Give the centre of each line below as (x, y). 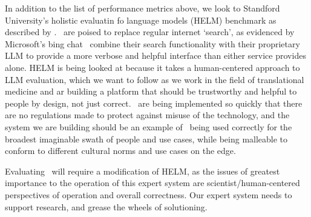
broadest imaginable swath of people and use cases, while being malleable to (146, 139)
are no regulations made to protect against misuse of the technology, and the (147, 115)
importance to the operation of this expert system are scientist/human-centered (152, 183)
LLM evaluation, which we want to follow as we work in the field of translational (155, 79)
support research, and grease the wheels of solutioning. (106, 206)
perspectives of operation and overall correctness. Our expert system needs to (149, 194)
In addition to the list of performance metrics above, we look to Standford (142, 8)
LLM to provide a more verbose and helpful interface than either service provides (155, 55)
